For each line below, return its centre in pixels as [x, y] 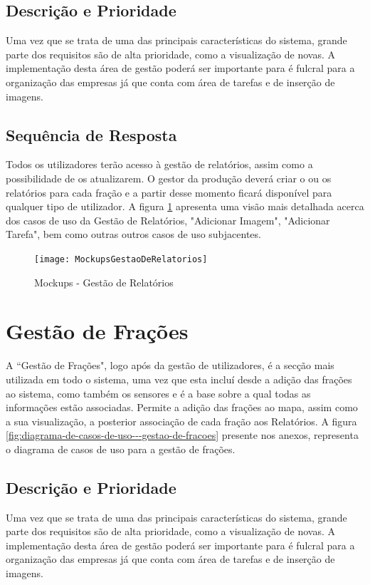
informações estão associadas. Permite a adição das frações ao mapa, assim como [182, 407]
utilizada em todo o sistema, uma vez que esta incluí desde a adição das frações [179, 379]
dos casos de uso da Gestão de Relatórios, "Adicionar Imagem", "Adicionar [168, 220]
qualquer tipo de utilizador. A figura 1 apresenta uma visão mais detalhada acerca [185, 206]
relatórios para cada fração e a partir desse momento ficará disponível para [169, 192]
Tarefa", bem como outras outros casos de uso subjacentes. [133, 234]
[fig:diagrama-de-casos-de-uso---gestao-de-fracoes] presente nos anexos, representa [182, 435]
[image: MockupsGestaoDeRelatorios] [121, 259]
